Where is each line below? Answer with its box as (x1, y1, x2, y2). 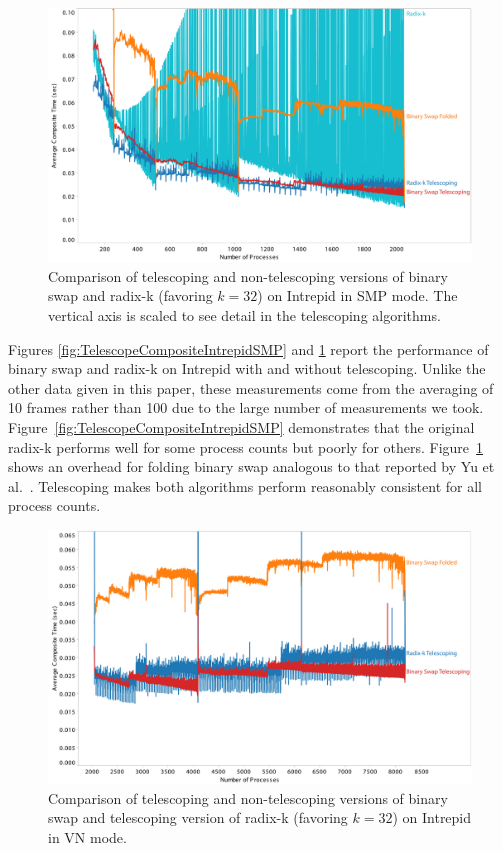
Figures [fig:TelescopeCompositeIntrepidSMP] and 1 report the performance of (8, 338, 489, 359)
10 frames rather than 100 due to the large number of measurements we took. (8, 397, 484, 418)
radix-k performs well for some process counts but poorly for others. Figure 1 (8, 436, 484, 457)
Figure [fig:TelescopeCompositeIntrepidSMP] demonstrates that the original (8, 416, 475, 437)
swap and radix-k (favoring (48, 285, 213, 306)
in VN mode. (48, 826, 127, 847)
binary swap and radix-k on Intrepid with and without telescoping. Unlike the (8, 358, 486, 379)
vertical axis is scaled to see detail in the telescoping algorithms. (48, 305, 441, 326)
